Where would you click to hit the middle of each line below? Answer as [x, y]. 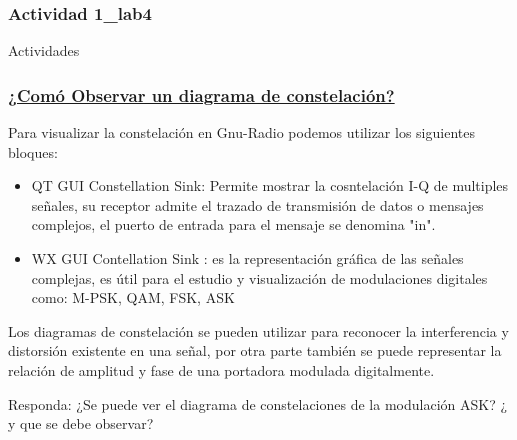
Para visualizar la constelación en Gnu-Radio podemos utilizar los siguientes [241, 132]
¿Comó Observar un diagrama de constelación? [201, 94]
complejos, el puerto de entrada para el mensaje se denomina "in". [233, 224]
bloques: [33, 151]
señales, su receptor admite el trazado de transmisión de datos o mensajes [257, 204]
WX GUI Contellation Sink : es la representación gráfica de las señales [247, 258]
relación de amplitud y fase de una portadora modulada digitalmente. [221, 369]
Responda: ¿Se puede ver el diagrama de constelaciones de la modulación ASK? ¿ [258, 403]
